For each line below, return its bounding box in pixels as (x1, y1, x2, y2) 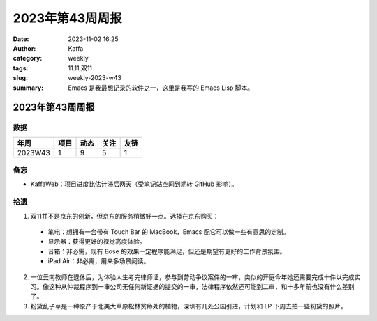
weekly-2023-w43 (68, 74, 122, 82)
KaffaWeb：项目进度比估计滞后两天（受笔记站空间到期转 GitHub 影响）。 (30, 180, 238, 188)
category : (13, 54, 43, 63)
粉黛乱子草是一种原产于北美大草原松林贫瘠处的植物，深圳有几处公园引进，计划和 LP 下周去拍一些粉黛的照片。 (30, 302, 347, 310)
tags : (13, 63, 29, 72)
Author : (13, 44, 36, 52)
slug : (13, 74, 28, 82)
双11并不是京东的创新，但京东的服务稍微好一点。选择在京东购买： (30, 212, 219, 220)
